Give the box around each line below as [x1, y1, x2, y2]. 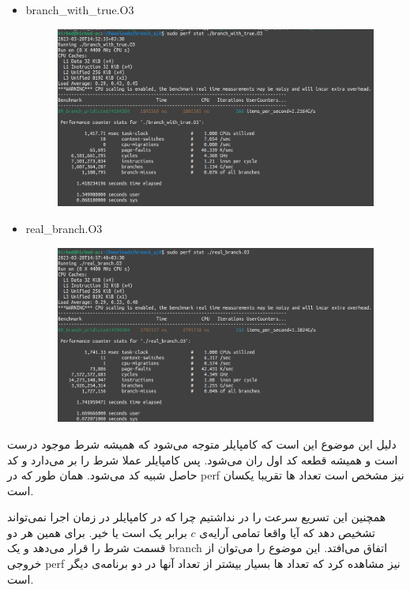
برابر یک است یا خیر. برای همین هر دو [7, 524, 187, 540]
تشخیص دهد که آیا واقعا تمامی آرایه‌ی [199, 524, 375, 540]
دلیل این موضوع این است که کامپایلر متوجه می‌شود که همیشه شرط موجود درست [7, 435, 397, 452]
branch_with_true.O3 [25, 2, 134, 17]
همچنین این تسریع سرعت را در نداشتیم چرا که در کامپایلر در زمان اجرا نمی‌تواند [7, 509, 386, 525]
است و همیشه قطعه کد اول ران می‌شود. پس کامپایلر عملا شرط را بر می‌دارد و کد [7, 451, 398, 468]
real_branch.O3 [25, 220, 103, 236]
